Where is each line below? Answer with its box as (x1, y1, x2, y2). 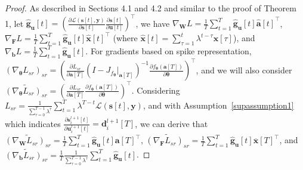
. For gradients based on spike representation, (85, 44, 252, 57)
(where (113, 32, 138, 44)
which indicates (5, 117, 61, 129)
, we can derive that (135, 117, 208, 129)
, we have (135, 17, 170, 29)
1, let (5, 17, 24, 29)
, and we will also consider (196, 63, 292, 76)
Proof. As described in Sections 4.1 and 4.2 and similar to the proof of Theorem (5, 2, 296, 14)
